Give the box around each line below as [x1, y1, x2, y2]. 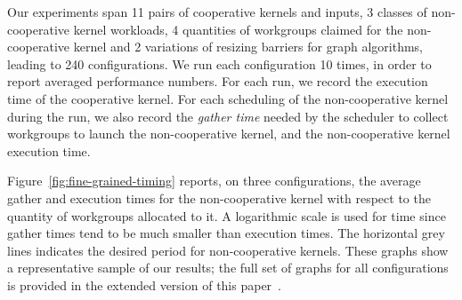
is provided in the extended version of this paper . [7, 275, 281, 294]
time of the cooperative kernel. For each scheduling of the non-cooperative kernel [7, 89, 449, 107]
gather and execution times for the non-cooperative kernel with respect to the [7, 188, 431, 207]
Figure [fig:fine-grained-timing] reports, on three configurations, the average [7, 171, 421, 190]
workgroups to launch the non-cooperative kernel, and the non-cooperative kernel [7, 124, 450, 143]
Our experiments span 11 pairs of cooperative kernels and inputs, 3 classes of [7, 3, 427, 20]
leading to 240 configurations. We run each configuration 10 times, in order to [7, 54, 432, 73]
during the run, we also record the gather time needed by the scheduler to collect [7, 107, 449, 125]
